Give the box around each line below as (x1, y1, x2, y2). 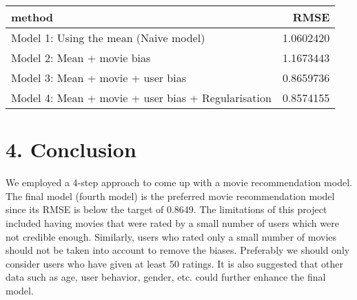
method (11, 9, 54, 25)
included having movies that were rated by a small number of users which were (6, 215, 339, 230)
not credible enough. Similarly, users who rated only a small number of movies (6, 229, 337, 243)
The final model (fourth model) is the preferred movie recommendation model (6, 188, 335, 203)
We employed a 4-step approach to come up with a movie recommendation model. (6, 175, 352, 190)
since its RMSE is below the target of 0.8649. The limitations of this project (6, 202, 327, 217)
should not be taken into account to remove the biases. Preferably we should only (6, 243, 350, 257)
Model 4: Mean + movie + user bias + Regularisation (11, 90, 272, 106)
